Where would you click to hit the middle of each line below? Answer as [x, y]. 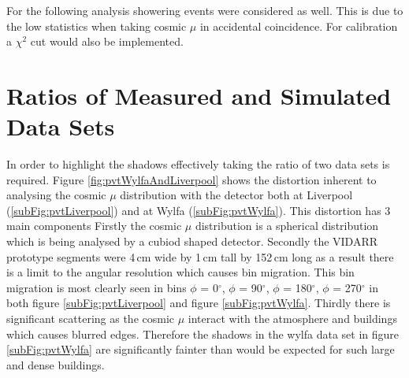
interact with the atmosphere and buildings [292, 319]
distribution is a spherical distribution [287, 226]
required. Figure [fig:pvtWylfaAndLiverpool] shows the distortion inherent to [191, 179]
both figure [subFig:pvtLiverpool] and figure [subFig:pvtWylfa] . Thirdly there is [199, 303]
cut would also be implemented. [107, 41]
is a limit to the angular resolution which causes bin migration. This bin [180, 272]
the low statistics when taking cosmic [97, 26]
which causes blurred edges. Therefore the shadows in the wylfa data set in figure [203, 334]
